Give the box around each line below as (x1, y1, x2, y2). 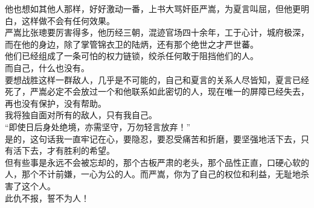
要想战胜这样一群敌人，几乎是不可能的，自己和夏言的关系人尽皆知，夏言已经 (5, 73, 309, 86)
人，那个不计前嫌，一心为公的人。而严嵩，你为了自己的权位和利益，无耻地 (5, 168, 301, 180)
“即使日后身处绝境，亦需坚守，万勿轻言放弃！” (5, 120, 191, 133)
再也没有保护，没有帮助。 (5, 96, 106, 109)
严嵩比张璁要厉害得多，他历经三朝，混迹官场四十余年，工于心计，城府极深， (5, 26, 309, 39)
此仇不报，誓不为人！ (5, 191, 89, 204)
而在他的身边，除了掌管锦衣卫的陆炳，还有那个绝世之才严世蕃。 (5, 37, 258, 50)
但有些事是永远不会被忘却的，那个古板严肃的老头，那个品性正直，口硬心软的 (5, 156, 309, 168)
